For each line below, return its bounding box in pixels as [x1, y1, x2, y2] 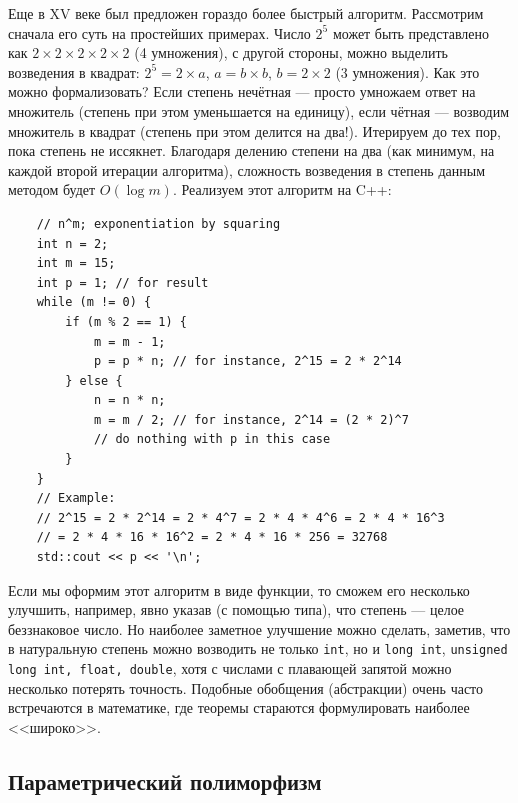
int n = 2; [36, 236, 109, 251]
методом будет [8, 179, 96, 200]
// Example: [36, 491, 116, 506]
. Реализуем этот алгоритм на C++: [172, 179, 392, 200]
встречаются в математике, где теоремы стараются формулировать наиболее [8, 697, 470, 718]
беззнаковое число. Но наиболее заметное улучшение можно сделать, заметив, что [8, 618, 511, 639]
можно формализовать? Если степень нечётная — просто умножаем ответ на [8, 81, 476, 102]
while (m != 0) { [36, 295, 152, 310]
